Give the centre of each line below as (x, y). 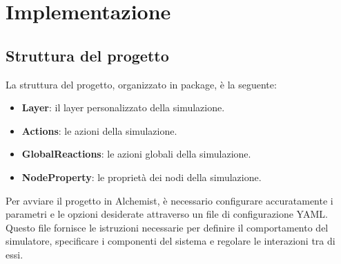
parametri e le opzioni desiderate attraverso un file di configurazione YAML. (167, 214)
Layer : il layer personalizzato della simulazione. (123, 107)
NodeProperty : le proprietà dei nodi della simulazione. (142, 177)
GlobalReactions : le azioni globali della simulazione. (136, 154)
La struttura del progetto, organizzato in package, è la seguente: (141, 84)
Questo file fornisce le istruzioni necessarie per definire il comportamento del (167, 227)
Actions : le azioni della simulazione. (99, 130)
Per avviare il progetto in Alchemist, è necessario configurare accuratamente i (169, 200)
